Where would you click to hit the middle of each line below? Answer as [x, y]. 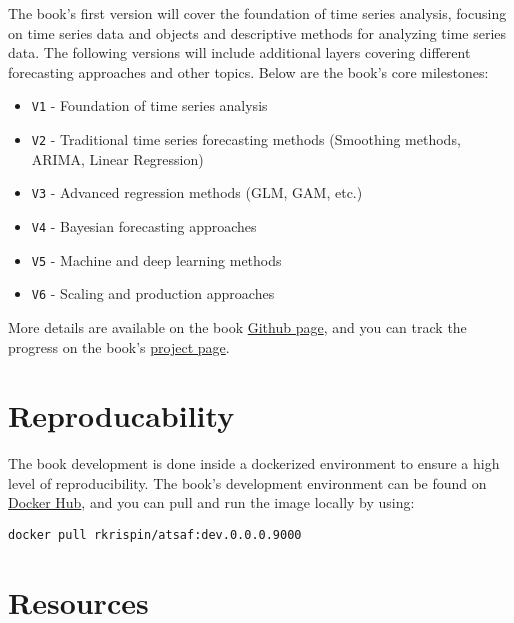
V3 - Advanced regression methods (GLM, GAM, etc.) [197, 192]
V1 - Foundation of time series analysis [149, 105]
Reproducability [121, 415]
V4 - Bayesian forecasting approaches [144, 225]
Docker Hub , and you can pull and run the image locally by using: [211, 502]
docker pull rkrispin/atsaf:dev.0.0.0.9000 [155, 535]
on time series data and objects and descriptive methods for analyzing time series [257, 32]
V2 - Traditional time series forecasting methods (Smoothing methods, [246, 139]
